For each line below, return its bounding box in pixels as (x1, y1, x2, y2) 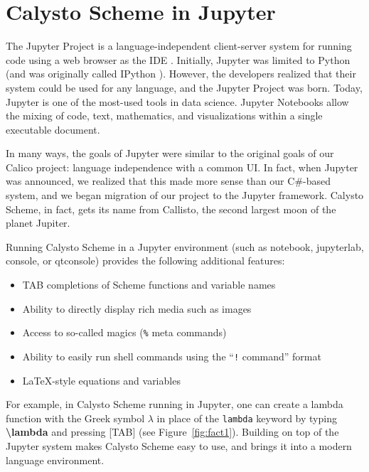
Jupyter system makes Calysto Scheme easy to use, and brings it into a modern (6, 438, 352, 453)
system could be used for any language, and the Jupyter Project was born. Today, (6, 80, 363, 95)
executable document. (6, 122, 100, 136)
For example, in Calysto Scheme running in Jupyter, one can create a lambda (6, 397, 343, 412)
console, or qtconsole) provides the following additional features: (6, 253, 285, 268)
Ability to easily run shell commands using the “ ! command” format (22, 348, 321, 363)
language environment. (6, 452, 105, 467)
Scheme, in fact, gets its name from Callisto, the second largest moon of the (6, 201, 336, 216)
